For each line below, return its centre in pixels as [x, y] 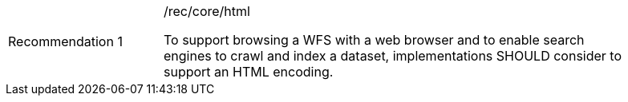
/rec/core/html [207, 11]
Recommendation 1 [65, 41]
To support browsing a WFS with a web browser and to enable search [374, 40]
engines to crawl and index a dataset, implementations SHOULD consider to [393, 56]
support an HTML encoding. [249, 72]
